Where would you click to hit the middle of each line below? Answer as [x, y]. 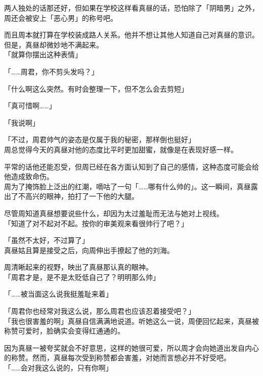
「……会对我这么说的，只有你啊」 [58, 368]
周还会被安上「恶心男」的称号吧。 [61, 17]
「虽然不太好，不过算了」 [47, 240]
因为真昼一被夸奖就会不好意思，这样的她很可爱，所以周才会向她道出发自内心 [131, 347]
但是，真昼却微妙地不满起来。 [54, 44]
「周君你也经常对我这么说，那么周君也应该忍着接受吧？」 [100, 311]
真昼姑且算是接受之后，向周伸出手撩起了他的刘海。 [89, 250]
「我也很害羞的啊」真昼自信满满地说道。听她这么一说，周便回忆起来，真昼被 [131, 321]
